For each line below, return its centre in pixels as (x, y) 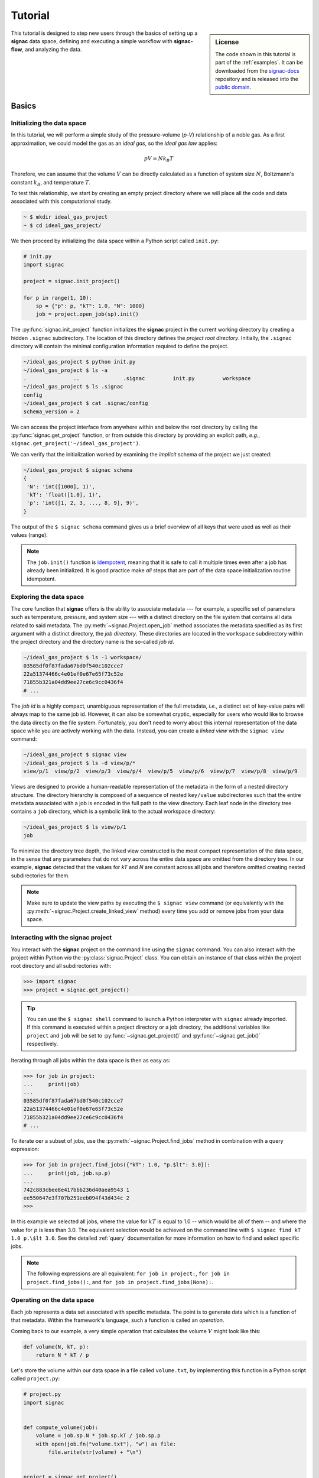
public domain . (233, 87)
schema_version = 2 (51, 411)
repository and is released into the (257, 79)
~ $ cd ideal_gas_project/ (62, 225)
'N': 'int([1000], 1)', (61, 487)
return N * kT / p (62, 1355)
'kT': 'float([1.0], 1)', (64, 495)
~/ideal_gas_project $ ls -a (66, 370)
